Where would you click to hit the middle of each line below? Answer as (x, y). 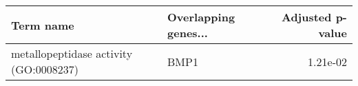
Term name (43, 25)
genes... (188, 33)
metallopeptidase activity (72, 53)
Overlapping (201, 17)
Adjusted (306, 17)
